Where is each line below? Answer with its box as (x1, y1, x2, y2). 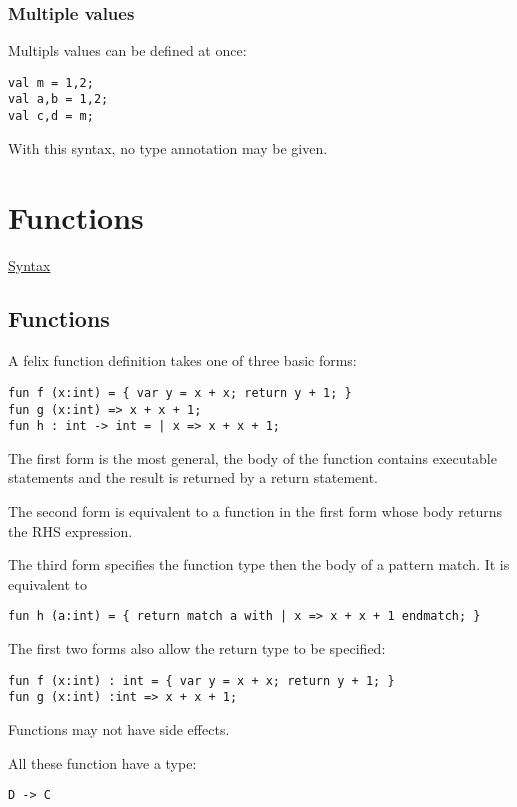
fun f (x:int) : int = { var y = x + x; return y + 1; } (8, 673, 395, 688)
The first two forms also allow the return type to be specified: (8, 638, 386, 659)
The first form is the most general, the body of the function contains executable (8, 447, 497, 468)
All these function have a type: (8, 752, 197, 773)
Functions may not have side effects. (8, 718, 230, 739)
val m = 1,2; (8, 75, 94, 90)
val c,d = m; (8, 109, 94, 124)
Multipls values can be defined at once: (8, 40, 247, 61)
